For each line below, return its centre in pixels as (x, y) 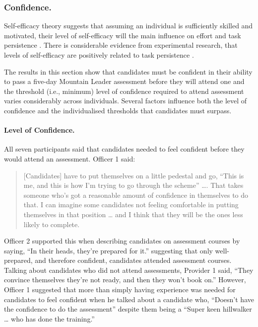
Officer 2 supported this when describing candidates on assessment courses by (122, 241)
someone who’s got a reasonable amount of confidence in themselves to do (136, 195)
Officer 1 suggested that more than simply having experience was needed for (120, 289)
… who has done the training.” (49, 318)
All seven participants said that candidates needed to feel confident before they (124, 149)
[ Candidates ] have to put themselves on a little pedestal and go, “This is (134, 175)
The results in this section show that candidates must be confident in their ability (128, 71)
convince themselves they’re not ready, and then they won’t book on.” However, (125, 280)
